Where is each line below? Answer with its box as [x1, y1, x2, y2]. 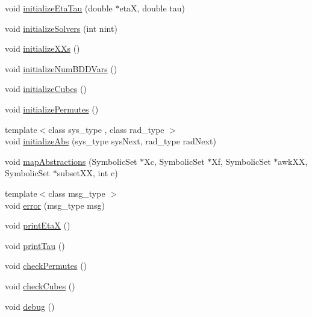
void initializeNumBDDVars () [5, 62, 117, 75]
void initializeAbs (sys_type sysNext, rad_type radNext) [5, 135, 216, 147]
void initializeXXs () [5, 42, 80, 55]
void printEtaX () [5, 219, 70, 232]
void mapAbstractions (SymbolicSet [5, 155, 137, 167]
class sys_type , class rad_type [48, 123, 164, 135]
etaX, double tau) [119, 2, 185, 14]
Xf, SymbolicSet [211, 155, 271, 167]
